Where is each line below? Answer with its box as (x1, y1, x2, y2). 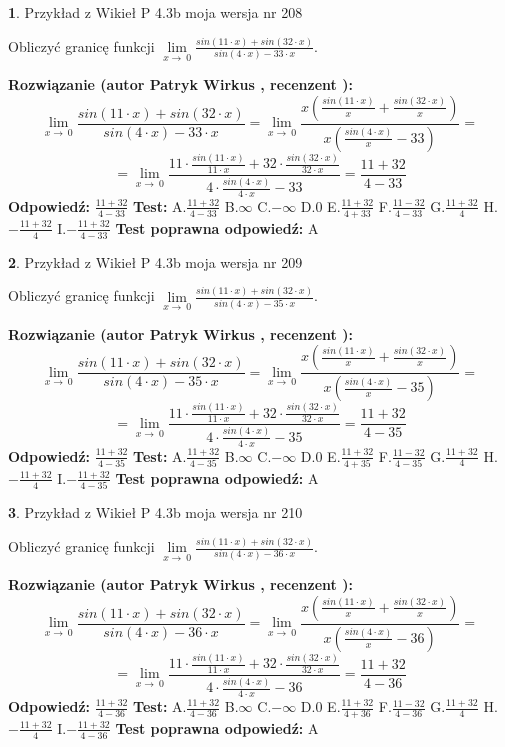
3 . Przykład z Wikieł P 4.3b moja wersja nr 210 (8, 502, 303, 523)
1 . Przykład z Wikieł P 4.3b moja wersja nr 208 (8, 2, 303, 22)
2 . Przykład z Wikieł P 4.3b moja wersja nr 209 (8, 251, 303, 272)
